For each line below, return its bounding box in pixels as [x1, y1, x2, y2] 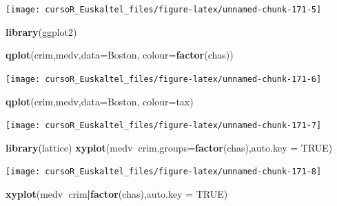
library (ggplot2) [6, 24, 77, 39]
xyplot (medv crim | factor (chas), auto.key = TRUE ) [6, 187, 228, 200]
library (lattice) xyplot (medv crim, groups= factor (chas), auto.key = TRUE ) [6, 140, 333, 154]
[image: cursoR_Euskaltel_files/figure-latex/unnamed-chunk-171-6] [6, 74, 322, 84]
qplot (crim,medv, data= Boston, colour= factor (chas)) [6, 48, 234, 62]
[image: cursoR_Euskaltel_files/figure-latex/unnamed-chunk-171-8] [6, 167, 322, 177]
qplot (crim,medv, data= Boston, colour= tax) [6, 94, 194, 108]
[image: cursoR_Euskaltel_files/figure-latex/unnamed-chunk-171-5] [6, 5, 322, 14]
